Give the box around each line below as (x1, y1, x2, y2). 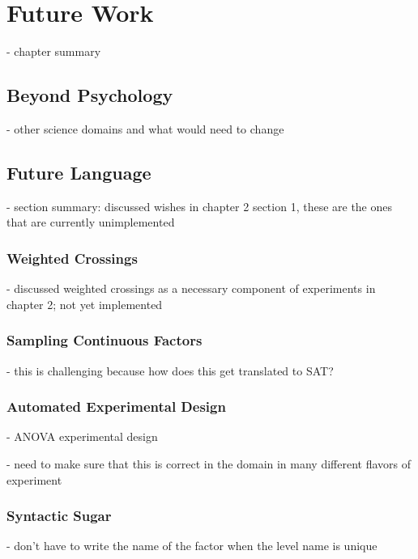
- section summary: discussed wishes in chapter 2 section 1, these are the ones (6, 197, 393, 214)
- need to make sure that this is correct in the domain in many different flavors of (6, 455, 412, 472)
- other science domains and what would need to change (6, 120, 284, 137)
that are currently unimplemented (6, 214, 175, 231)
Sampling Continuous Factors (6, 330, 203, 350)
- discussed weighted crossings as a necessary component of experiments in (6, 280, 376, 297)
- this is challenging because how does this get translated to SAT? (6, 362, 334, 379)
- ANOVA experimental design (6, 428, 158, 445)
